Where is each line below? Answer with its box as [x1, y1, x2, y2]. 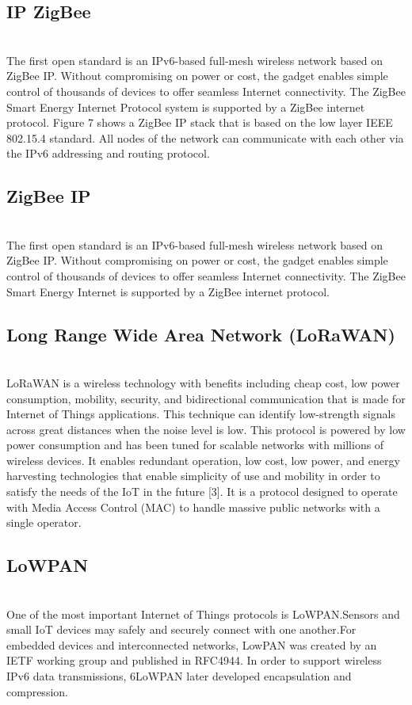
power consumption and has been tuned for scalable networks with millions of [6, 436, 384, 453]
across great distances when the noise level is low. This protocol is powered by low [6, 421, 406, 437]
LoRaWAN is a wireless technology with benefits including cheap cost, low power [6, 374, 400, 391]
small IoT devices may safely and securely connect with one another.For [6, 621, 357, 638]
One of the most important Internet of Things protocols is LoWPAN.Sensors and [6, 605, 400, 622]
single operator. [6, 514, 82, 531]
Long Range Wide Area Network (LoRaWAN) [6, 322, 395, 346]
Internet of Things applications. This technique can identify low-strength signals [6, 406, 395, 422]
